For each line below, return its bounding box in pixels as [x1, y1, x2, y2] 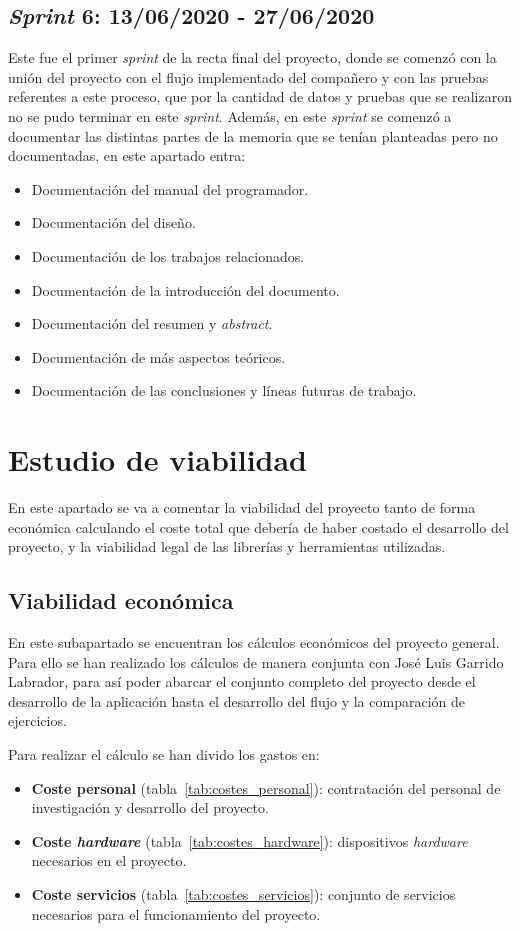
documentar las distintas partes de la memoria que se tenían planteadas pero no [8, 125, 498, 146]
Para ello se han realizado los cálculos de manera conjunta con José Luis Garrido [8, 651, 504, 672]
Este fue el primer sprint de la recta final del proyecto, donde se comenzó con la [8, 47, 497, 68]
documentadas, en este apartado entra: [8, 145, 246, 166]
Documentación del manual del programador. [31, 178, 309, 199]
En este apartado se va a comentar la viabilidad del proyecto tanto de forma [8, 497, 476, 518]
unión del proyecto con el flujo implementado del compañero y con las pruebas [8, 66, 489, 87]
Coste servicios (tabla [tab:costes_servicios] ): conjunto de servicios [31, 883, 456, 904]
